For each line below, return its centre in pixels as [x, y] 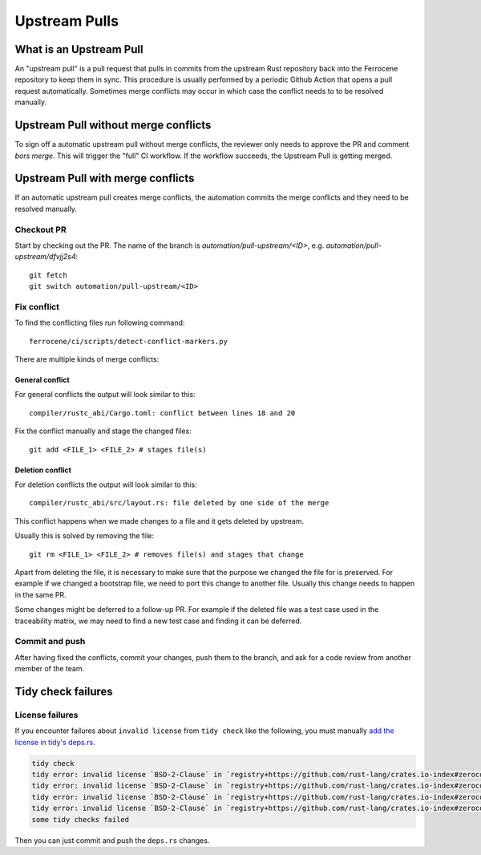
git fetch [48, 275]
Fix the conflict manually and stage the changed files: [103, 431]
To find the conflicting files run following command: [100, 323]
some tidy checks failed [81, 819]
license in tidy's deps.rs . [55, 742]
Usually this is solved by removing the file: [85, 536]
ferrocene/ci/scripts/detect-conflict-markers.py [129, 341]
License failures [46, 715]
